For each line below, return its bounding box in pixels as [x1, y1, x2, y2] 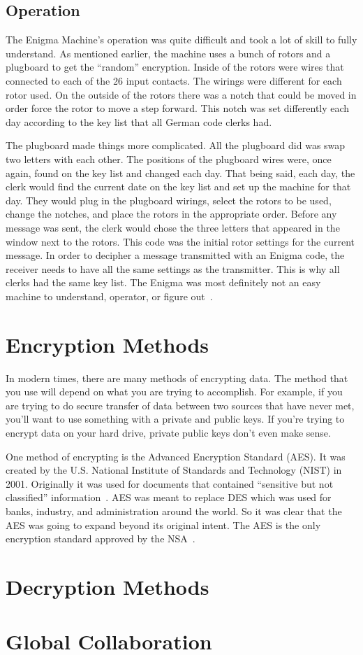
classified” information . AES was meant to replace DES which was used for [6, 490, 332, 505]
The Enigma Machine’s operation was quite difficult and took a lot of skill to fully [6, 32, 357, 47]
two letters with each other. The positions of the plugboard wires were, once [6, 151, 332, 166]
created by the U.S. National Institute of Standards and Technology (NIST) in [6, 463, 342, 477]
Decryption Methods [6, 572, 209, 600]
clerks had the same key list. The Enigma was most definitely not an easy [6, 275, 321, 290]
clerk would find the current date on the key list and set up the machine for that [6, 179, 351, 194]
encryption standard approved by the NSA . [6, 531, 195, 546]
